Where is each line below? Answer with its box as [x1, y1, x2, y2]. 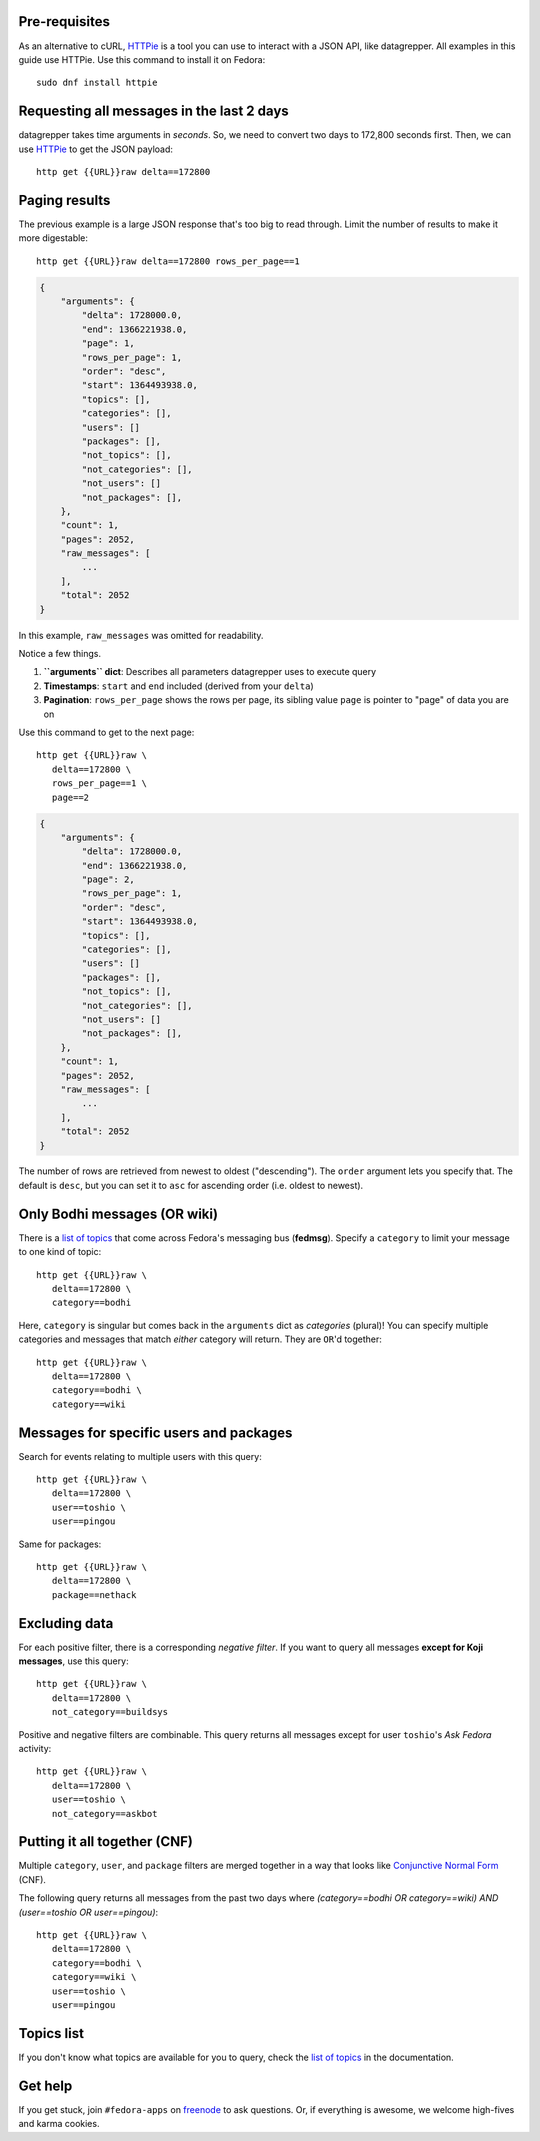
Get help [18, 2077, 73, 2094]
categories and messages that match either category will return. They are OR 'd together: [18, 1333, 382, 1345]
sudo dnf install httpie [36, 77, 158, 89]
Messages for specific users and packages [18, 1424, 293, 1441]
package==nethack [51, 1589, 137, 1600]
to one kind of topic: [18, 1246, 102, 1258]
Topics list [18, 2025, 85, 2042]
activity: [18, 1742, 52, 1754]
